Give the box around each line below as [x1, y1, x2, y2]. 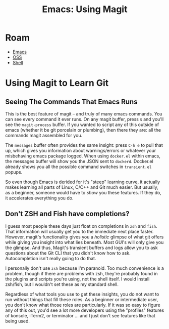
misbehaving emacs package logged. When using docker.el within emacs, [5, 153, 160, 159]
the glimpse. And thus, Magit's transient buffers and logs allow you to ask [5, 244, 158, 251]
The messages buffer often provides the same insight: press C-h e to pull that [5, 142, 163, 148]
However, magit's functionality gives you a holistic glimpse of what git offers [5, 234, 164, 240]
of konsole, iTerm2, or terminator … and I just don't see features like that [5, 312, 155, 318]
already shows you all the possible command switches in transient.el [5, 163, 152, 170]
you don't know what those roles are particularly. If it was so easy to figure [5, 302, 160, 308]
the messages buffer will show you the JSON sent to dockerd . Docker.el [5, 158, 154, 164]
